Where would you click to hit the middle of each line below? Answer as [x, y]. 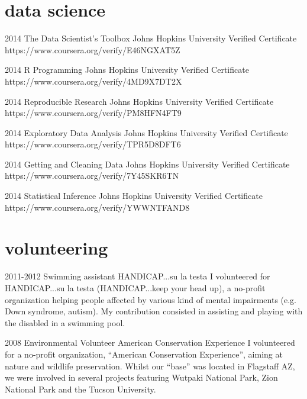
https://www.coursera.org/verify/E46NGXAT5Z [93, 49]
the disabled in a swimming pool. [65, 322]
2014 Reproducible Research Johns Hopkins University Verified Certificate [139, 101]
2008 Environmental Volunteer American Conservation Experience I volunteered [150, 342]
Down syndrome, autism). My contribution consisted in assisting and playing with [154, 311]
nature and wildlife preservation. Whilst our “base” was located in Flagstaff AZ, [150, 366]
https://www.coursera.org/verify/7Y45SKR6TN [92, 176]
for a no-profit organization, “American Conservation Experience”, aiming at [144, 354]
